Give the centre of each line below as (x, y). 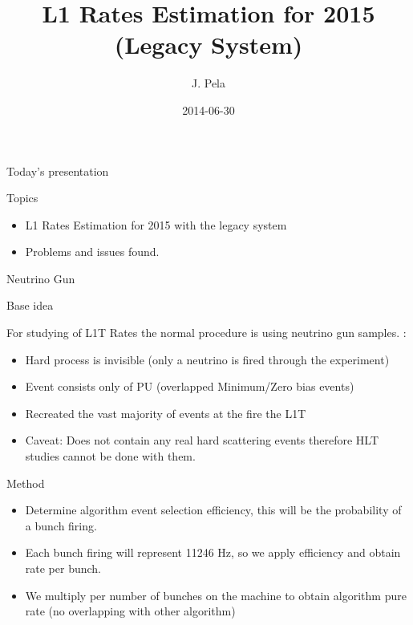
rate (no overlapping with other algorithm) (130, 611)
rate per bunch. (63, 568)
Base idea (30, 305)
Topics (22, 198)
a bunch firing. (61, 525)
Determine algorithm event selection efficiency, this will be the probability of (213, 510)
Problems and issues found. (92, 252)
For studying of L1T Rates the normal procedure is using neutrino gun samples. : (206, 333)
